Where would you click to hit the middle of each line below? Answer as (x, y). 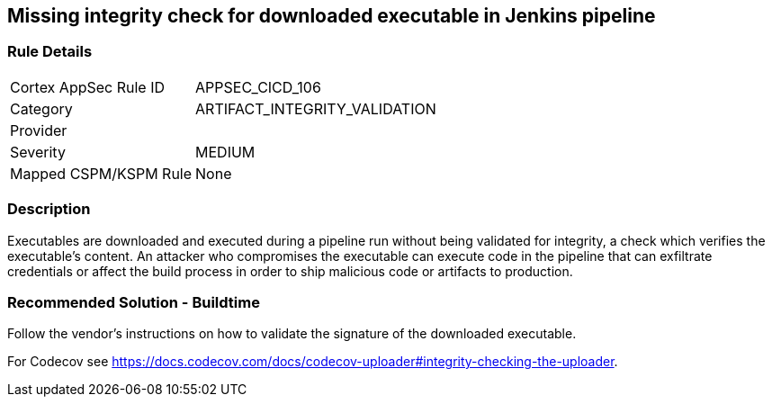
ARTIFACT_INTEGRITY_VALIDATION (316, 108)
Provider (39, 130)
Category (41, 108)
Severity (38, 152)
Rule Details (50, 52)
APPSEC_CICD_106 (258, 87)
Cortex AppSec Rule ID (88, 87)
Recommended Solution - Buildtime (134, 302)
